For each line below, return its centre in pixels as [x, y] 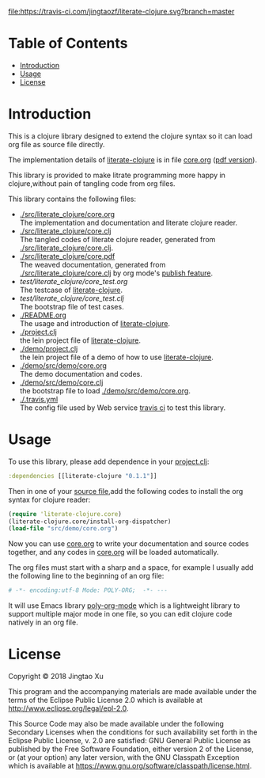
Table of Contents [68, 44]
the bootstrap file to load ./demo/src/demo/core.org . [105, 390]
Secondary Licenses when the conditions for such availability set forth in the [133, 732]
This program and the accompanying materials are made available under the [132, 692]
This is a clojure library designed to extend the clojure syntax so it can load [131, 136]
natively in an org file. [43, 622]
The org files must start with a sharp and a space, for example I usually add [131, 567]
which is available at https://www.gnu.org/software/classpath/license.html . [130, 766]
